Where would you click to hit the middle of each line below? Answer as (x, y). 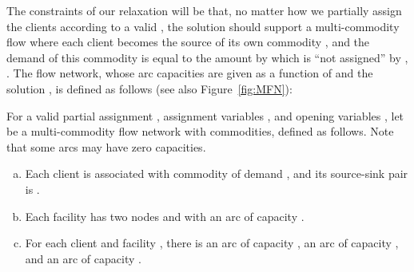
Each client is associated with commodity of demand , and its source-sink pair (217, 173)
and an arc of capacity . (83, 258)
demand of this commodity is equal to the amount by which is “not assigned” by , (207, 57)
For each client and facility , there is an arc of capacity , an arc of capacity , (212, 243)
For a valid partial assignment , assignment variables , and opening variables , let (205, 115)
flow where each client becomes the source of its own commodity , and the (188, 42)
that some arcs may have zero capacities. (106, 146)
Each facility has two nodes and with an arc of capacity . (165, 216)
